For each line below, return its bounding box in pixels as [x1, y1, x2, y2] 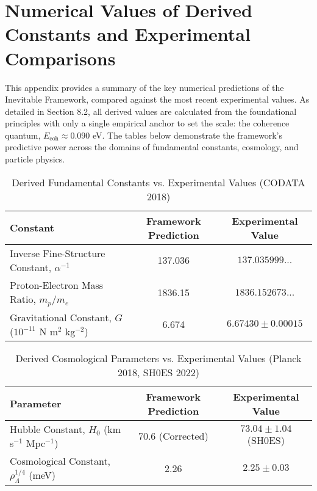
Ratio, [10, 291, 36, 306]
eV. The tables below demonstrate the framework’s [92, 128, 283, 141]
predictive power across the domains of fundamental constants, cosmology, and [5, 140, 299, 153]
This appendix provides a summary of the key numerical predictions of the [5, 81, 284, 93]
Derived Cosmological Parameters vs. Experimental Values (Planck [15, 351, 302, 365]
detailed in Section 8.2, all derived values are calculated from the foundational [5, 104, 297, 117]
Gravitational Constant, [10, 310, 112, 324]
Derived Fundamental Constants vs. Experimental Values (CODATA [12, 175, 305, 189]
